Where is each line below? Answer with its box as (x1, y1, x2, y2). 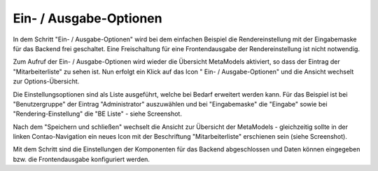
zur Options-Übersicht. (13, 77, 80, 85)
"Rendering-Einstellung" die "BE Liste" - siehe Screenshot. (13, 109, 182, 118)
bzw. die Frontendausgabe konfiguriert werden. (13, 155, 150, 163)
